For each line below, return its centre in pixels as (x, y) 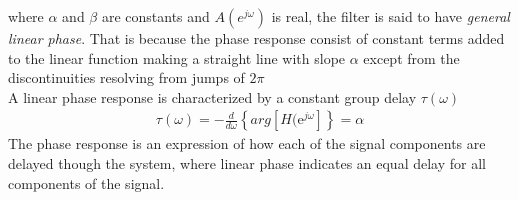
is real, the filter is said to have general (390, 16)
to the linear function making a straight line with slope (177, 57)
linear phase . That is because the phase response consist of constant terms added (256, 38)
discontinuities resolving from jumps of (126, 77)
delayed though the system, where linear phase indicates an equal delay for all (247, 163)
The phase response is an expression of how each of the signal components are (247, 143)
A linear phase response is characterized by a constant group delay (212, 96)
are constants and (155, 16)
